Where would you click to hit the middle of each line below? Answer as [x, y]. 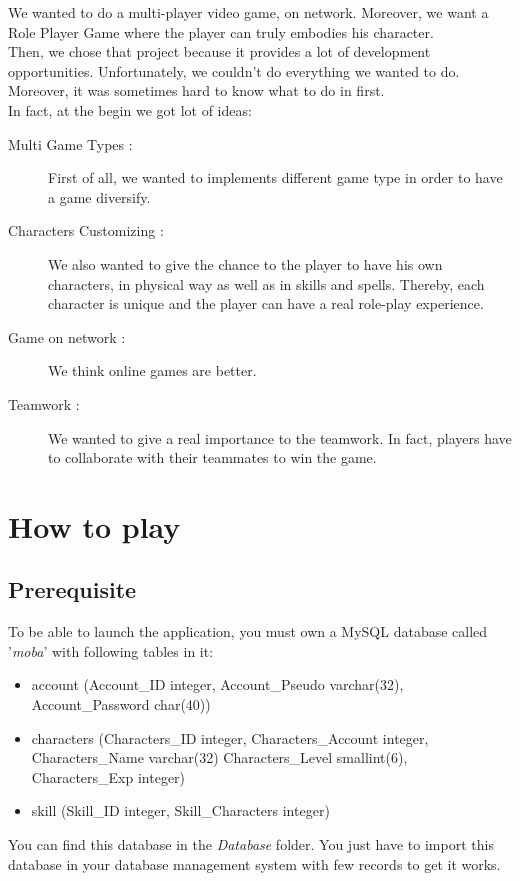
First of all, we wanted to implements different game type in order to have [275, 177]
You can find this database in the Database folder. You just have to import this [251, 844]
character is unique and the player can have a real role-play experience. [266, 303]
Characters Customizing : [86, 230]
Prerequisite [72, 589]
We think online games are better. [152, 370]
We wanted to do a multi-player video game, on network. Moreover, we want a [248, 12]
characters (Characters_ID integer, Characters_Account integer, [230, 737]
